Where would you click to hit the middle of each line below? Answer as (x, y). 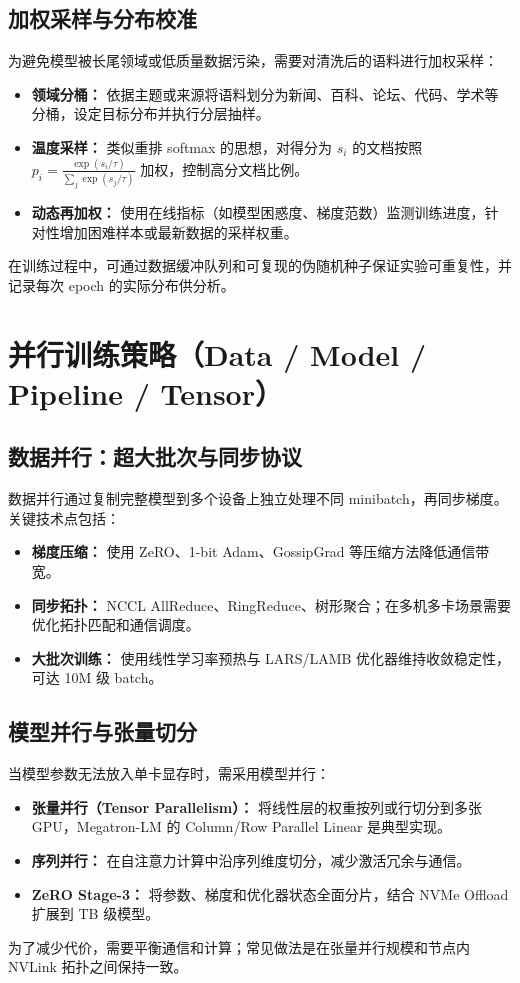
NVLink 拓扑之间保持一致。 (98, 966)
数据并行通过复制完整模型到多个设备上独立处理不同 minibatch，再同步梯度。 (258, 498)
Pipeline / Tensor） (145, 392)
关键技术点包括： (64, 517)
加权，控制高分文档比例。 (224, 168)
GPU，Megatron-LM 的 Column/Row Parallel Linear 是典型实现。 (241, 826)
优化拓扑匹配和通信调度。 (115, 624)
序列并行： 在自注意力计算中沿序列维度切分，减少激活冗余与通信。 (251, 859)
